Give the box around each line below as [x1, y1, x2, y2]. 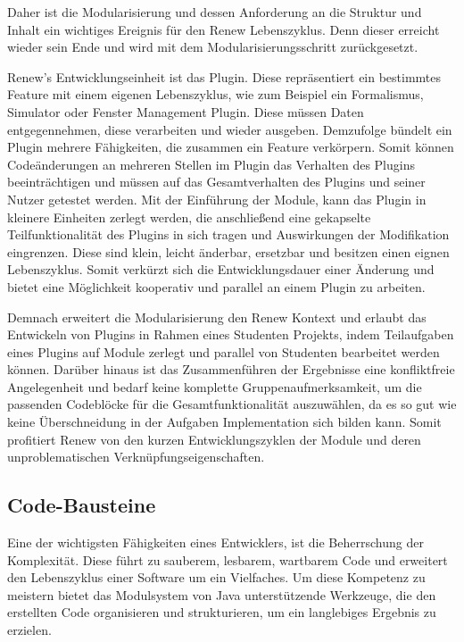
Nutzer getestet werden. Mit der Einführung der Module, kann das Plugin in [7, 189, 427, 208]
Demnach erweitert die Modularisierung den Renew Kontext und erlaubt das [7, 307, 427, 326]
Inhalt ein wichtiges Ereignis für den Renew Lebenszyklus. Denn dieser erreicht [7, 20, 440, 38]
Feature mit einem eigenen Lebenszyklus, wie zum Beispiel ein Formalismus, [7, 85, 424, 104]
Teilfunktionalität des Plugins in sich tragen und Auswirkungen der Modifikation [7, 225, 450, 244]
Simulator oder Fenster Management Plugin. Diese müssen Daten [7, 102, 364, 121]
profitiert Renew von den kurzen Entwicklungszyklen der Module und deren [7, 429, 421, 448]
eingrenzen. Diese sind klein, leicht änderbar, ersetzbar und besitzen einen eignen [7, 242, 450, 261]
